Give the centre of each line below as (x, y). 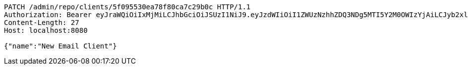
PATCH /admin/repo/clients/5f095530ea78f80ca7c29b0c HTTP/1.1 (127, 7)
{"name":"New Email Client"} (60, 46)
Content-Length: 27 (42, 23)
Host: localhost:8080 (46, 30)
